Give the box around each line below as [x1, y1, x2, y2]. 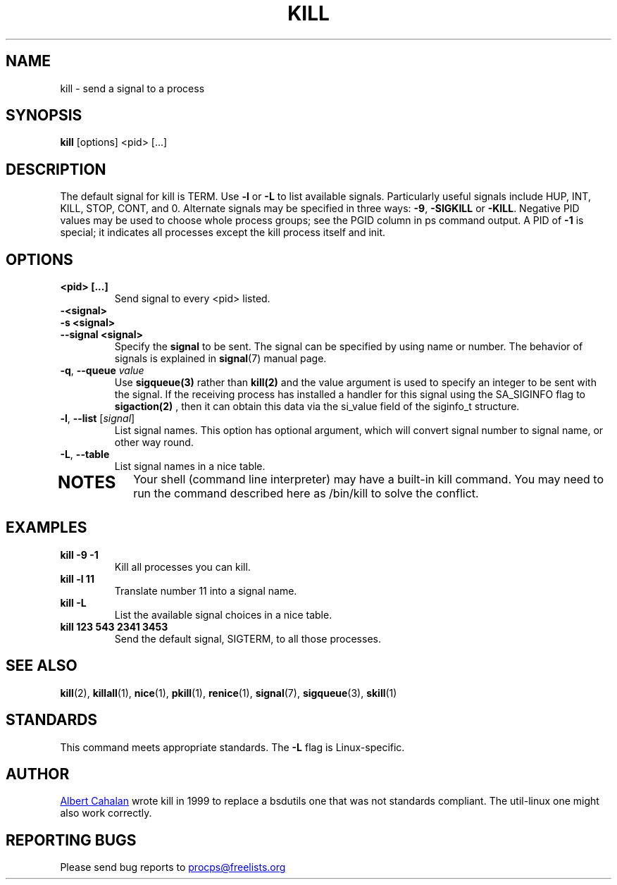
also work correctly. [60, 807, 152, 819]
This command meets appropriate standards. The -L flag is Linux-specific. [60, 741, 405, 753]
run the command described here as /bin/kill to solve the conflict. [133, 486, 479, 501]
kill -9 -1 [60, 548, 99, 561]
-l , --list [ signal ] [60, 412, 135, 425]
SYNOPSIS [6, 106, 82, 125]
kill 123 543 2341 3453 [60, 620, 168, 633]
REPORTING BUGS [6, 831, 137, 849]
